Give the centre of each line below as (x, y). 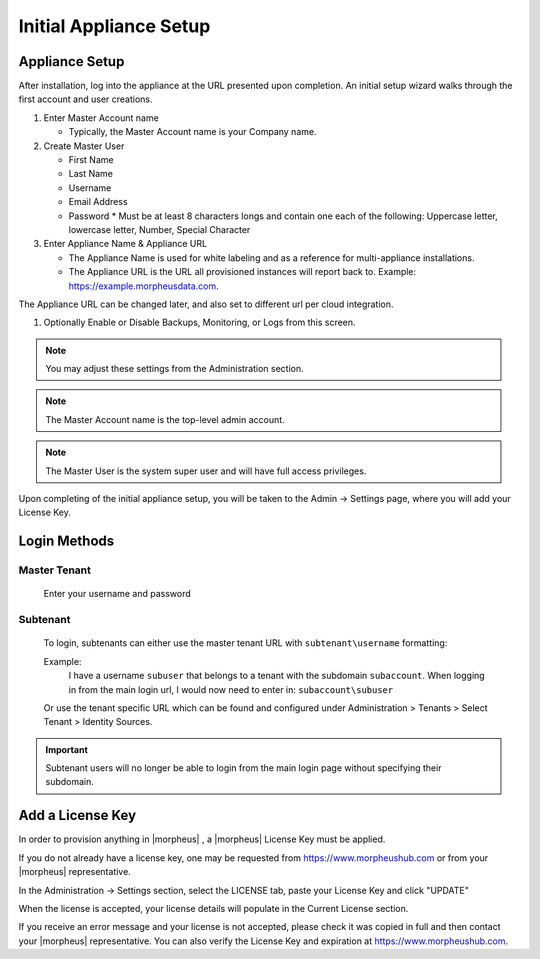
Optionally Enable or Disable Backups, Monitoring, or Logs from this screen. (199, 322)
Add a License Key (77, 815)
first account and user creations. (86, 99)
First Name (91, 160)
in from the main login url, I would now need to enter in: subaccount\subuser (231, 689)
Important (67, 749)
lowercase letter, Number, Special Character (159, 229)
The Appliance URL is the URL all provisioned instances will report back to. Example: (242, 272)
